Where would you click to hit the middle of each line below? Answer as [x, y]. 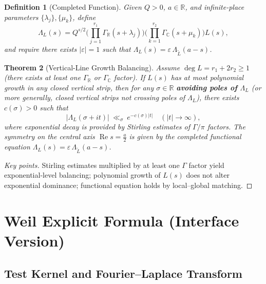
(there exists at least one [43, 77]
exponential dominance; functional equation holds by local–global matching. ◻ [128, 185]
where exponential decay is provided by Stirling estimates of [97, 126]
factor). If [129, 77]
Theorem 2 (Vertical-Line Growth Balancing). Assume [92, 67]
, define [84, 17]
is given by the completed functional [185, 136]
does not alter [208, 175]
